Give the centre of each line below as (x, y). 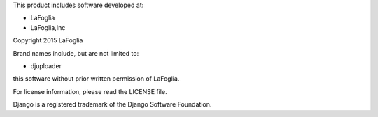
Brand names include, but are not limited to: (76, 53)
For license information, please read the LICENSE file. (90, 91)
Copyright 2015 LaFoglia (48, 40)
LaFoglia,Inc (48, 27)
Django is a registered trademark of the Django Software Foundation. (112, 104)
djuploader (46, 65)
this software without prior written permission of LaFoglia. (96, 79)
